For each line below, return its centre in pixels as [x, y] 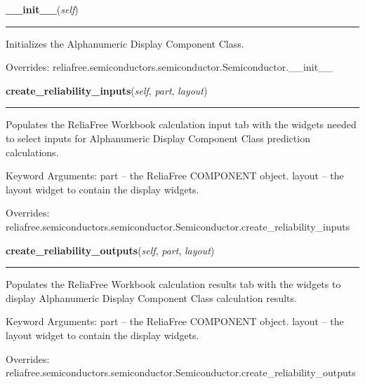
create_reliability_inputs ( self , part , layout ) [107, 90]
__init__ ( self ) [42, 9]
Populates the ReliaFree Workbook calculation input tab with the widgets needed [181, 124]
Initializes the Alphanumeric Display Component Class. [125, 43]
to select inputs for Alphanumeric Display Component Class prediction [158, 138]
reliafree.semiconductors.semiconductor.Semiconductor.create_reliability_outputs [181, 372]
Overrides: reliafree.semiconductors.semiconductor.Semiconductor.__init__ [170, 67]
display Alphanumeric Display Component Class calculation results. [151, 297]
